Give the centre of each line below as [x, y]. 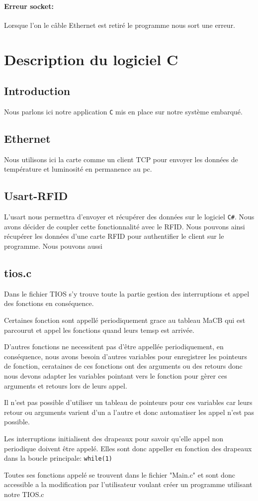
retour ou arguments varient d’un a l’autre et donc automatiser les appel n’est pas [129, 412]
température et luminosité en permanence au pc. [78, 169]
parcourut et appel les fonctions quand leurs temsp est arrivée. [99, 330]
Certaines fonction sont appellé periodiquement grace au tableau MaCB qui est [125, 320]
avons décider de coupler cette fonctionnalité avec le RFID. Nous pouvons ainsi [125, 226]
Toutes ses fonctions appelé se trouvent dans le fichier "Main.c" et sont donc [120, 474]
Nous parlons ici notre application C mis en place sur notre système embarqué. [123, 111]
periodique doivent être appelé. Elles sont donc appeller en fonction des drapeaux [128, 448]
